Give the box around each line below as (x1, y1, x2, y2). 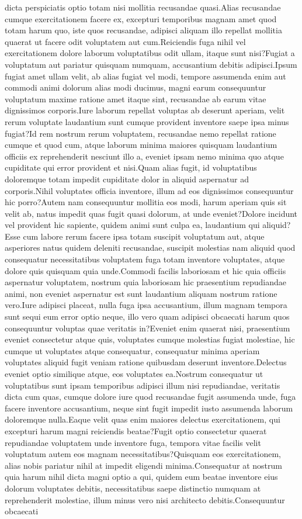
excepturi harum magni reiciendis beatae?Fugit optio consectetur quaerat (5, 424, 267, 437)
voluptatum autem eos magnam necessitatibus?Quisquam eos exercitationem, (5, 448, 281, 460)
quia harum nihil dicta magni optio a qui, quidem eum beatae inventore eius (5, 470, 278, 483)
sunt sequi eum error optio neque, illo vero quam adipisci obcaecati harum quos (5, 310, 290, 323)
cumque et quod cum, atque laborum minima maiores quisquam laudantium (5, 139, 277, 151)
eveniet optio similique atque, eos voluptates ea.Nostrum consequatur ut (5, 368, 263, 379)
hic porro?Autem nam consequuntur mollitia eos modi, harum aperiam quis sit (5, 196, 287, 208)
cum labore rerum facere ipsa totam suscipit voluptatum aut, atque (23, 230, 265, 242)
